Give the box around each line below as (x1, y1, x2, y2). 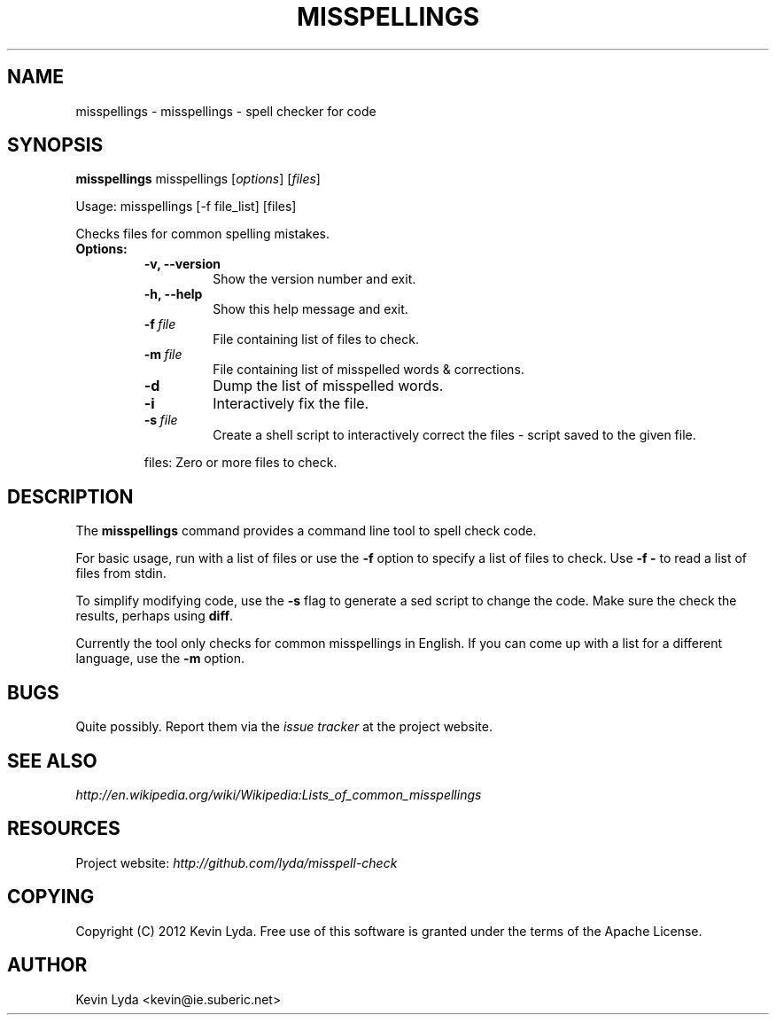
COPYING (7, 885, 95, 909)
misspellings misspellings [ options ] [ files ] (75, 171, 321, 187)
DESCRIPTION (7, 485, 134, 508)
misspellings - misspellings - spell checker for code (75, 103, 376, 119)
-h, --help (144, 286, 203, 302)
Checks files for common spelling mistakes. (75, 226, 330, 242)
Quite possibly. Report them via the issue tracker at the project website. (75, 719, 493, 735)
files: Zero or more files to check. (144, 455, 338, 471)
